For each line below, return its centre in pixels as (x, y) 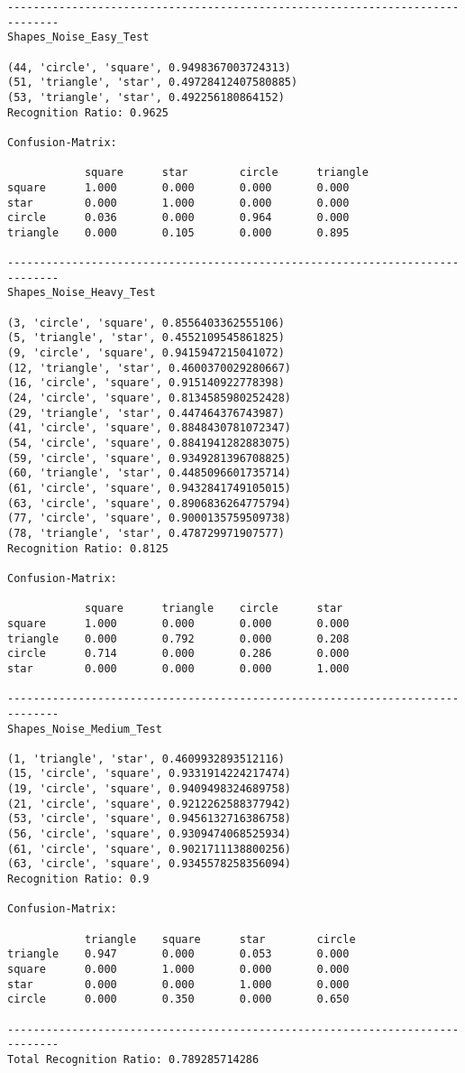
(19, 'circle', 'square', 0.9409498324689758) (149, 789)
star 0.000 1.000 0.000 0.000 (178, 203)
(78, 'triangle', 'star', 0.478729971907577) (146, 533)
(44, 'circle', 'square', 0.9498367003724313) (149, 67)
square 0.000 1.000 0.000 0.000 (178, 969)
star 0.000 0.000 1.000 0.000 (178, 984)
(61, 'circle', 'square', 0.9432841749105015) (149, 488)
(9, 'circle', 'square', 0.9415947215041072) (146, 353)
